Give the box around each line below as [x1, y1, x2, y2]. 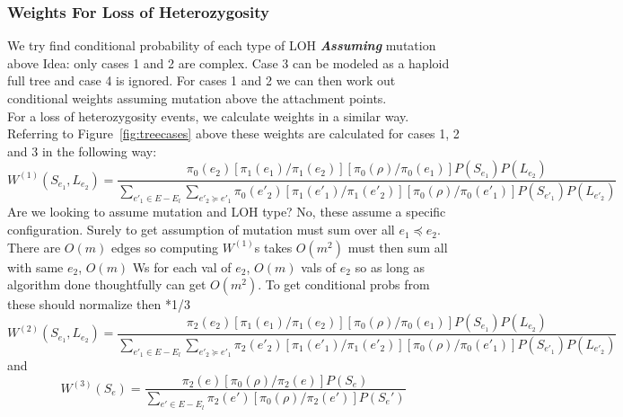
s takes [254, 237, 293, 256]
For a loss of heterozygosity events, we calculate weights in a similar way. [7, 106, 409, 125]
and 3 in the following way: [7, 141, 157, 160]
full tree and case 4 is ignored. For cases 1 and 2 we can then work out [7, 71, 396, 90]
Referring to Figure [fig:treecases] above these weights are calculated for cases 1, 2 [7, 124, 460, 143]
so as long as [355, 257, 425, 276]
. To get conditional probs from [258, 275, 430, 294]
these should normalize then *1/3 [7, 295, 190, 314]
